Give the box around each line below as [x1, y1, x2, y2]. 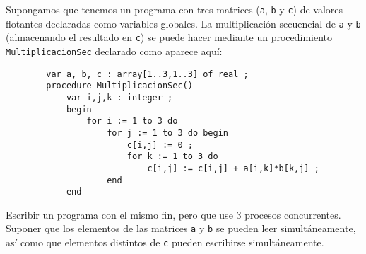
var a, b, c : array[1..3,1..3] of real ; [46, 69, 249, 79]
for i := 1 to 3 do [86, 116, 178, 127]
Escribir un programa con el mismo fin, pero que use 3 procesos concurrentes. [6, 207, 341, 221]
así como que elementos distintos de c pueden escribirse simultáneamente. [6, 235, 324, 250]
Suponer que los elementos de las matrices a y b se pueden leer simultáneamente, [6, 221, 356, 236]
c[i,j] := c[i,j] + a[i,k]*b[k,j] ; [147, 163, 319, 173]
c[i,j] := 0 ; [126, 139, 193, 150]
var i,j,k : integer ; [66, 92, 173, 103]
